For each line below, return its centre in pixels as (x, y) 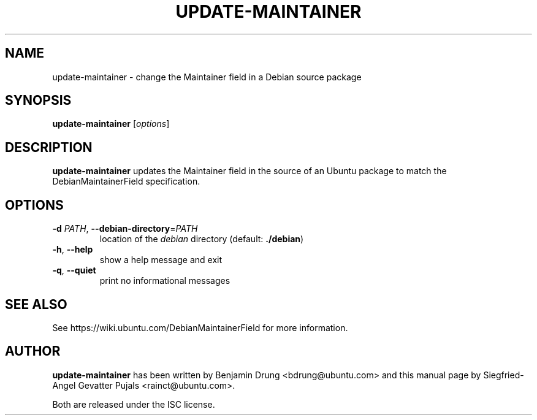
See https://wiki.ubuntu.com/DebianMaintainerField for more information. (200, 327)
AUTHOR (33, 351)
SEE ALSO (36, 304)
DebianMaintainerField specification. (126, 181)
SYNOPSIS (38, 101)
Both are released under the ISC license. (134, 404)
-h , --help (73, 250)
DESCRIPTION (49, 147)
